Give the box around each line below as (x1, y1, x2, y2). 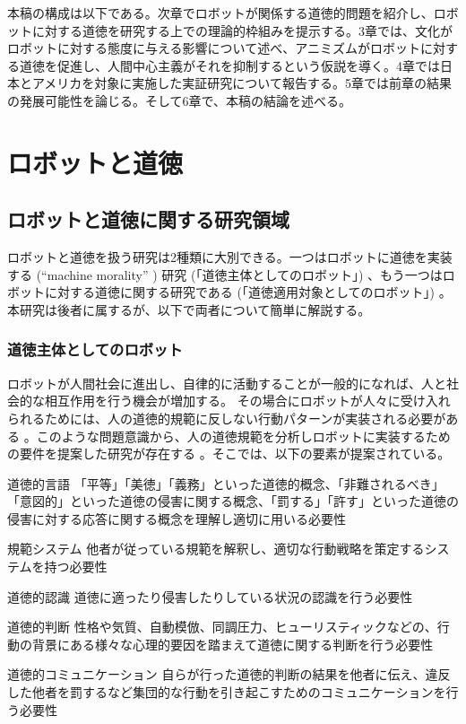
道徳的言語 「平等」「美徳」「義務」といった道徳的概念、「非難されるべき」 (7, 474, 444, 493)
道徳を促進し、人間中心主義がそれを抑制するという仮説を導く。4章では (19, 56, 440, 74)
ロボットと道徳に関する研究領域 (7, 205, 289, 233)
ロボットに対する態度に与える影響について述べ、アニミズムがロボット (7, 39, 420, 57)
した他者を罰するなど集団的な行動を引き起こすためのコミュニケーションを (7, 683, 446, 702)
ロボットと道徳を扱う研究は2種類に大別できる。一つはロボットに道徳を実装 (7, 248, 453, 266)
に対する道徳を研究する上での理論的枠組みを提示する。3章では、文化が (31, 21, 453, 39)
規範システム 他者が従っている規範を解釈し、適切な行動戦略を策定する (7, 539, 425, 558)
